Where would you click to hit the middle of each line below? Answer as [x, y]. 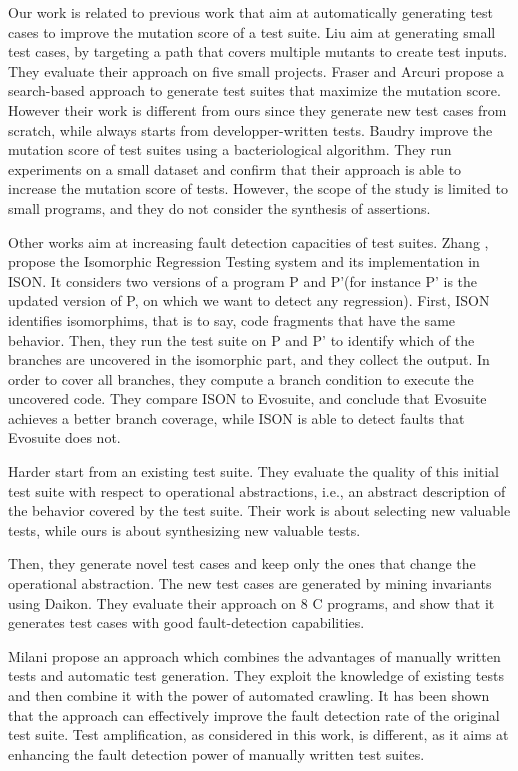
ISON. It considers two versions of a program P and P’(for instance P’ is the [243, 280]
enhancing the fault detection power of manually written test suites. [216, 753]
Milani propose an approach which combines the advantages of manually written [254, 655]
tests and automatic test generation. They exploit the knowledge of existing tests [256, 675]
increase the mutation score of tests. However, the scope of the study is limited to [258, 188]
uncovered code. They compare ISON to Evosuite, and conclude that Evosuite [247, 398]
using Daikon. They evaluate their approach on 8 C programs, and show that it [251, 602]
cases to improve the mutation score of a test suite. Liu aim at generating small [252, 31]
